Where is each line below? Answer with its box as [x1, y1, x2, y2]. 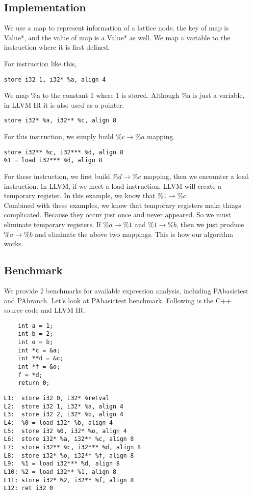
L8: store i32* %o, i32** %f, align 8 [4, 452, 134, 459]
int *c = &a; [18, 347, 60, 354]
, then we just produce [177, 219, 244, 229]
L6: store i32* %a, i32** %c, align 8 [4, 436, 134, 443]
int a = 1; [18, 322, 53, 329]
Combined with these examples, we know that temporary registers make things [4, 200, 241, 210]
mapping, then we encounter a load [143, 171, 249, 181]
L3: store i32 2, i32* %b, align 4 [4, 411, 124, 418]
